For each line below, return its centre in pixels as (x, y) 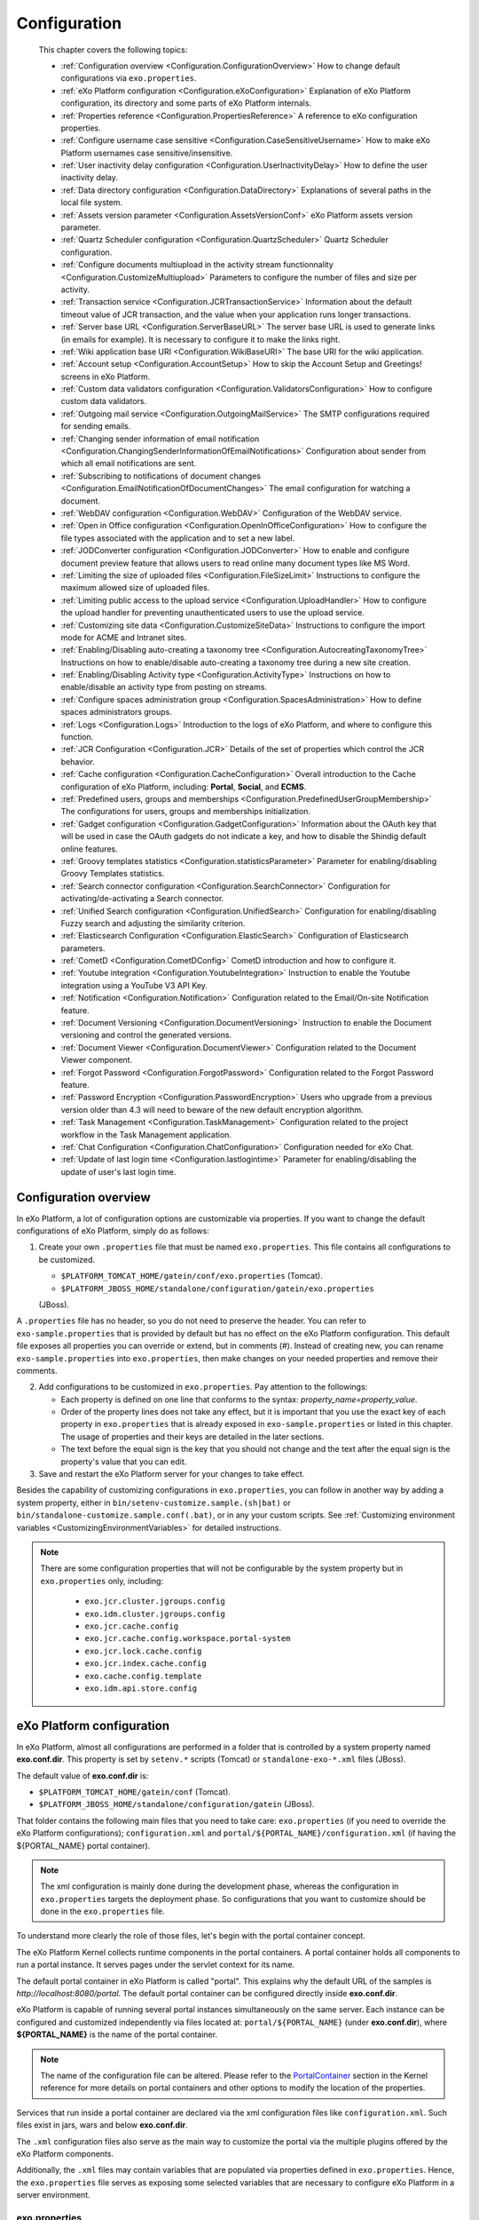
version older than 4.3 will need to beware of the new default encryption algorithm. (212, 1109)
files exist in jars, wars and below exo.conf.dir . (102, 2125)
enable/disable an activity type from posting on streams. (164, 687)
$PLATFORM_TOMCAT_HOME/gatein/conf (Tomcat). (134, 1792)
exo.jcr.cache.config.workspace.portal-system (188, 1639)
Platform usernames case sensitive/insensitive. (147, 153)
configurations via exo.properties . (129, 78)
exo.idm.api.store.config (141, 1688)
